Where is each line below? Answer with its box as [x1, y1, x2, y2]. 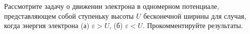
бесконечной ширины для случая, [143, 10, 246, 21]
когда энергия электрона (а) [4, 20, 90, 31]
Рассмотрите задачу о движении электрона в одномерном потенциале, [4, 1, 219, 11]
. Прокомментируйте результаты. [142, 20, 243, 31]
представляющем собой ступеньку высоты [4, 10, 134, 21]
